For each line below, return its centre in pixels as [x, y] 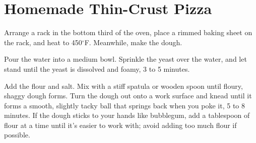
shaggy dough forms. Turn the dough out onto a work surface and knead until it [128, 96]
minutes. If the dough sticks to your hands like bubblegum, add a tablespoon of [127, 115]
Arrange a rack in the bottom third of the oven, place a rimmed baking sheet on [128, 32]
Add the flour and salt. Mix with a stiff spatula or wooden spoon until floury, [123, 86]
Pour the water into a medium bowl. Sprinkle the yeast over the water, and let [125, 59]
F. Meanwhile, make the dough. [133, 42]
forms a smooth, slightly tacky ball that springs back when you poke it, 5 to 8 [125, 105]
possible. [17, 135]
